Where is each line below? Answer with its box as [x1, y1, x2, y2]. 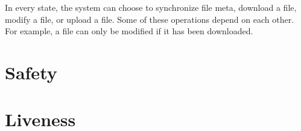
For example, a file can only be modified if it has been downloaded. [5, 25, 253, 37]
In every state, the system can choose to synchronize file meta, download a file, [5, 1, 297, 13]
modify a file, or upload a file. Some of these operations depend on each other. [5, 13, 294, 25]
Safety [5, 59, 57, 84]
